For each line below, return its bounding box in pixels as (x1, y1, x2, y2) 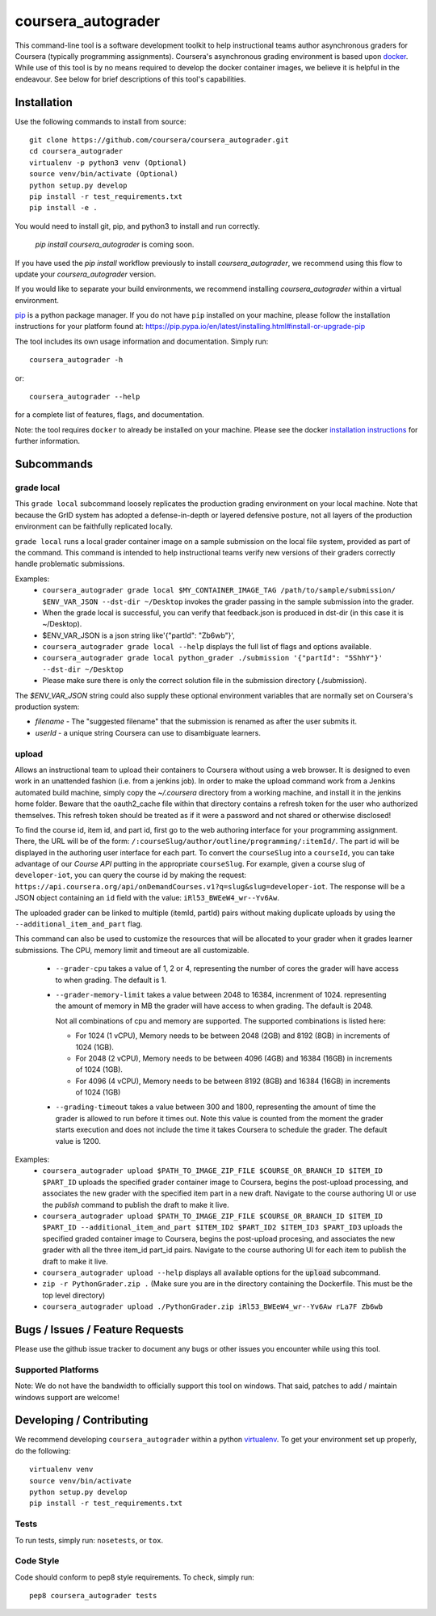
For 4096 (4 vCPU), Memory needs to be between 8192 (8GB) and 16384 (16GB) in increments (75, 1076, 391, 1086)
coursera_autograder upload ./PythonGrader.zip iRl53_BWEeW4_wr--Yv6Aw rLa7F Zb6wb (42, 1302, 384, 1311)
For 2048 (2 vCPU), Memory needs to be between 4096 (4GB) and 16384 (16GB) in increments (75, 1053, 392, 1063)
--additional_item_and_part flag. (15, 919, 143, 929)
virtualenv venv (29, 1465, 94, 1475)
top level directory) (42, 1290, 106, 1300)
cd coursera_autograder (29, 146, 124, 156)
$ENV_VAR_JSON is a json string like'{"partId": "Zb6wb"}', (42, 631, 236, 640)
